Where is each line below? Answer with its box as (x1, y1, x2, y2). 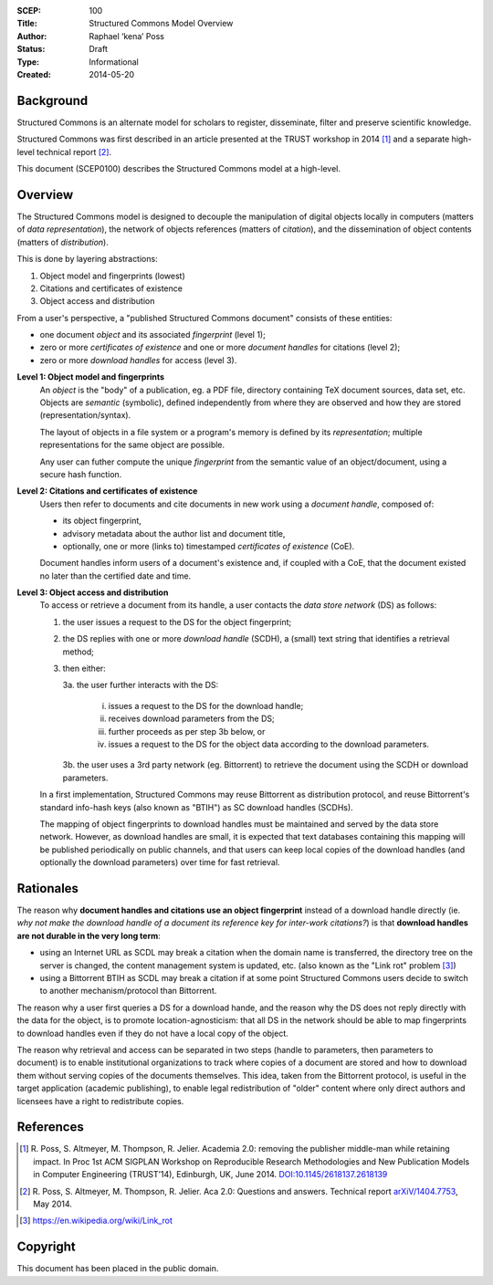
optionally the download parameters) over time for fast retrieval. (39, 857, 280, 868)
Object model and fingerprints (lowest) (39, 270, 186, 281)
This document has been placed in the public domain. (16, 1263, 219, 1274)
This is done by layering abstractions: (16, 254, 159, 265)
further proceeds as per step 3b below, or (108, 726, 266, 737)
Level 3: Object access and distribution (16, 587, 169, 598)
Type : (16, 56, 40, 68)
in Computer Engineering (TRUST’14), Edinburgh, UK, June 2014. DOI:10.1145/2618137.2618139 (33, 1169, 388, 1180)
